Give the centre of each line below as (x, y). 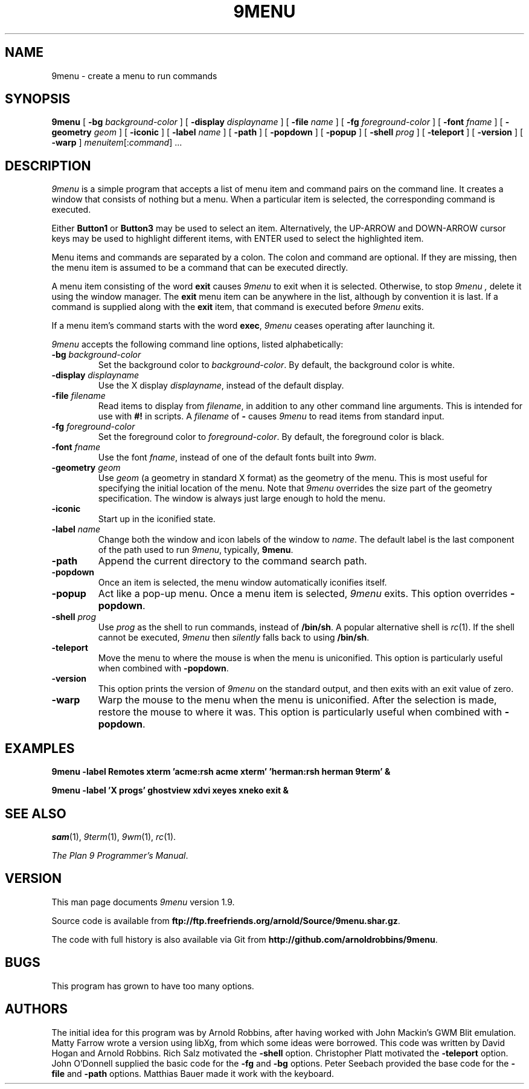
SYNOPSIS (38, 99)
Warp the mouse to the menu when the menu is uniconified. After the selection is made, (297, 700)
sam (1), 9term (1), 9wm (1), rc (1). (114, 836)
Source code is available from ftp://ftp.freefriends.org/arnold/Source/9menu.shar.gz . (226, 920)
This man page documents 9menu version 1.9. (143, 902)
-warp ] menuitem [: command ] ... (117, 143)
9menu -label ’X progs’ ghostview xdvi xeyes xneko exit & (170, 790)
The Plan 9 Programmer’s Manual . (120, 855)
